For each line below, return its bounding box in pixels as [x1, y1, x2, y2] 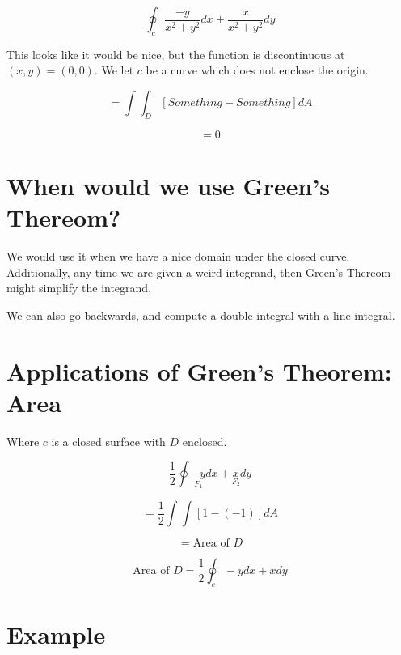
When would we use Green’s [6, 168, 331, 202]
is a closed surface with [51, 432, 166, 449]
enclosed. [182, 432, 227, 449]
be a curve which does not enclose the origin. [146, 62, 369, 79]
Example [6, 617, 106, 650]
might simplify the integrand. [6, 279, 152, 296]
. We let [94, 62, 134, 79]
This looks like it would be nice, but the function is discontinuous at [6, 45, 345, 62]
